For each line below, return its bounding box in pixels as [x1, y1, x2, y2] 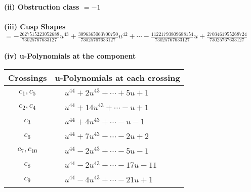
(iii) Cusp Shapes [4, 21, 66, 32]
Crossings [8, 71, 47, 83]
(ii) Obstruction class [4, 2, 79, 12]
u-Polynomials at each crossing [55, 71, 180, 83]
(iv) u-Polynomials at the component [4, 51, 136, 61]
